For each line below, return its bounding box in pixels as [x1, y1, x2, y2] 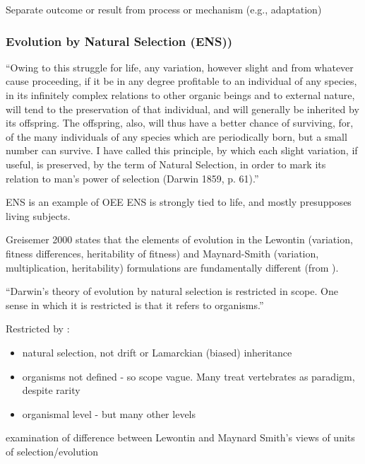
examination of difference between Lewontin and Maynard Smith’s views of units [6, 430, 355, 445]
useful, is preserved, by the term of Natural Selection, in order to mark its [6, 156, 326, 171]
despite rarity [22, 383, 80, 398]
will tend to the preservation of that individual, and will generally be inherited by [6, 101, 359, 116]
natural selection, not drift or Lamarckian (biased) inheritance [22, 344, 292, 359]
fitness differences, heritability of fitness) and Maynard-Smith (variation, [6, 245, 319, 260]
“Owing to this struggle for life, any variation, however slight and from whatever [6, 59, 354, 74]
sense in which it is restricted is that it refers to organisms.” [6, 297, 264, 312]
